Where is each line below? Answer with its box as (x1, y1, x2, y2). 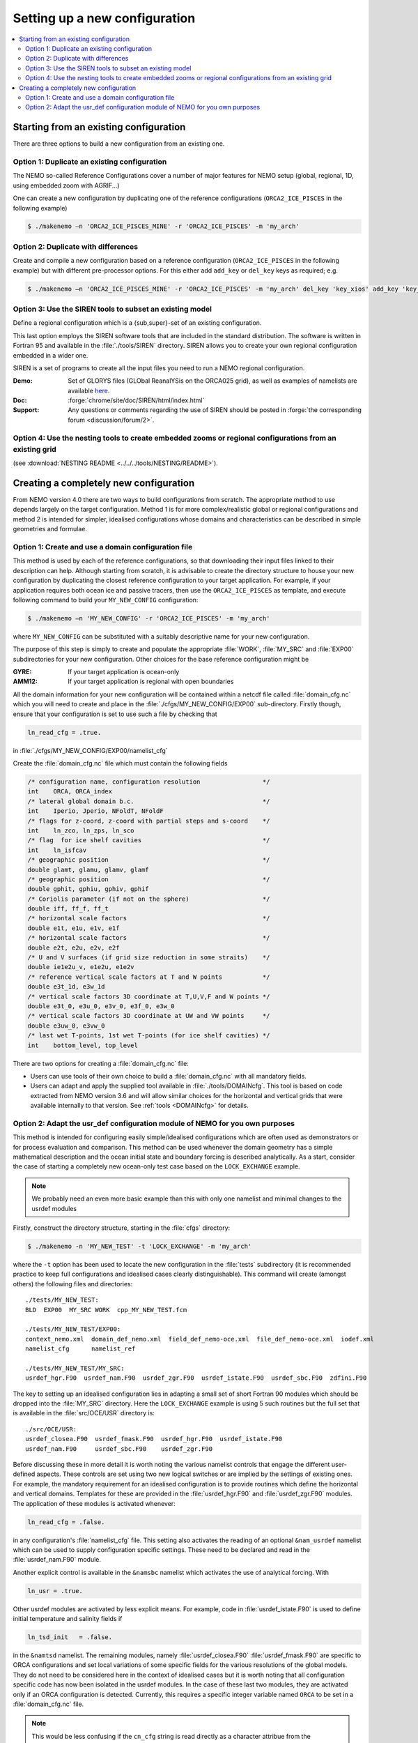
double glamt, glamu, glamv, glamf (27, 865, 149, 874)
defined (13, 1470, 36, 1478)
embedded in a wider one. (13, 351, 88, 359)
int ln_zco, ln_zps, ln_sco (27, 826, 135, 835)
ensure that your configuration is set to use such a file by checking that (13, 710, 217, 718)
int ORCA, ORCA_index (27, 788, 113, 796)
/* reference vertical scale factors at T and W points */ (27, 973, 270, 981)
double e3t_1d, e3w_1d (27, 983, 105, 991)
